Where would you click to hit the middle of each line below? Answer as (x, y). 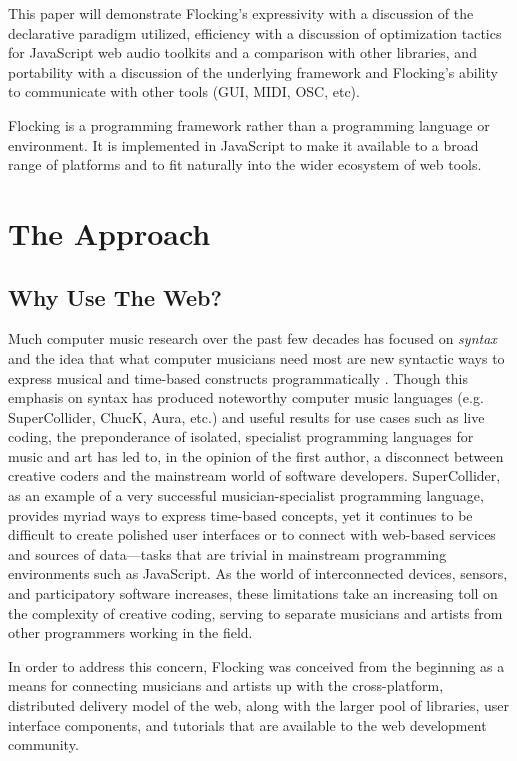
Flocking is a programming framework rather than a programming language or (249, 124)
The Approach (109, 232)
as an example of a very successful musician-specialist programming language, (246, 495)
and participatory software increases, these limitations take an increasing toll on (253, 593)
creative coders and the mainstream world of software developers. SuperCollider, (254, 475)
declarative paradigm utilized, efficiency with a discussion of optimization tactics (255, 32)
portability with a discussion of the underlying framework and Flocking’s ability (253, 71)
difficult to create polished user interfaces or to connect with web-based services (252, 534)
